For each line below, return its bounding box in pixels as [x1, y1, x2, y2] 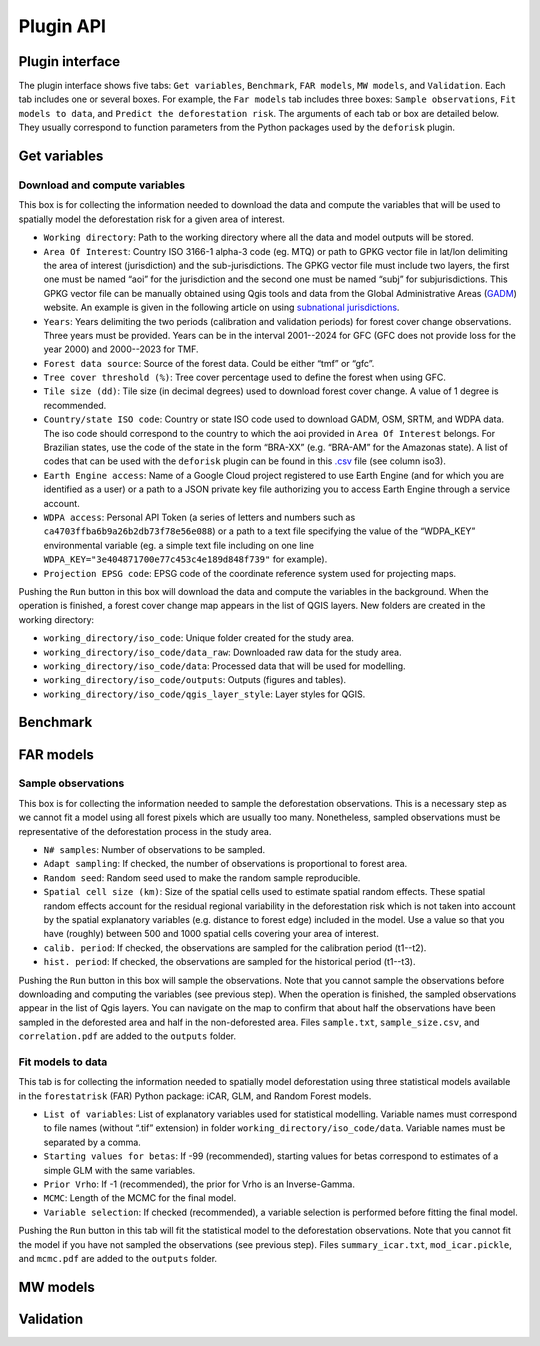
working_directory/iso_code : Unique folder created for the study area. [43, 632, 355, 644]
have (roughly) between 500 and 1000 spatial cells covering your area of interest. [43, 928, 379, 940]
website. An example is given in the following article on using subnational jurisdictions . [43, 301, 400, 314]
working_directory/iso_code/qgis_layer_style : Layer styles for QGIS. [43, 688, 366, 700]
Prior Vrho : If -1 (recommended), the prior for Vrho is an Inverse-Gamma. [43, 1178, 355, 1190]
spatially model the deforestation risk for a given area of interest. [18, 213, 285, 225]
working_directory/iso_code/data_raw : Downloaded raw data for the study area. [43, 646, 402, 658]
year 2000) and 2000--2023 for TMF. [43, 343, 199, 355]
